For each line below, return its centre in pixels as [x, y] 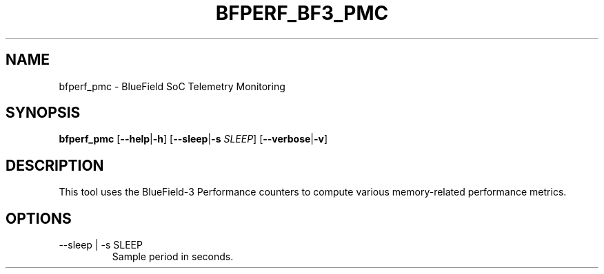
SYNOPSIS [43, 113]
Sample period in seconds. [173, 257]
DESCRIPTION [55, 165]
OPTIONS [39, 218]
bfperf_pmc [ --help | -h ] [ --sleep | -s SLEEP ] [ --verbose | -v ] [193, 139]
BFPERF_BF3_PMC [302, 13]
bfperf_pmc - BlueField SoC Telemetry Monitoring [172, 86]
